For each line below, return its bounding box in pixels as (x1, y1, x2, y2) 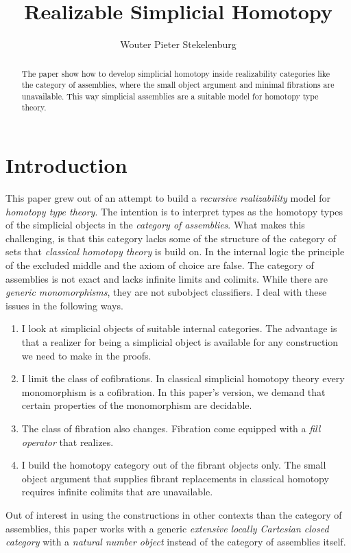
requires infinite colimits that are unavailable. (21, 484, 213, 499)
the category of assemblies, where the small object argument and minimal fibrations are (21, 79, 335, 91)
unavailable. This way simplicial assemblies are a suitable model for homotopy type (21, 90, 319, 102)
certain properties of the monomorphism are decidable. (21, 398, 252, 412)
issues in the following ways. (5, 298, 123, 312)
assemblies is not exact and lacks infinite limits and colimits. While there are (5, 271, 328, 285)
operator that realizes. (21, 434, 114, 449)
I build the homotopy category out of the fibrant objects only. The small (21, 458, 326, 472)
